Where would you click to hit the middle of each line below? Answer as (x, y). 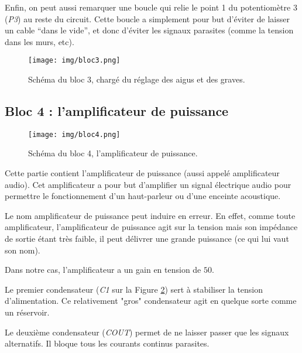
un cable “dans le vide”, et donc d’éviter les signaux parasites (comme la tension (149, 30)
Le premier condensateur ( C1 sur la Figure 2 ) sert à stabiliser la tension (134, 289)
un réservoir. (27, 312)
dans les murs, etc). (40, 41)
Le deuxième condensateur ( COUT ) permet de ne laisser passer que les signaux (147, 332)
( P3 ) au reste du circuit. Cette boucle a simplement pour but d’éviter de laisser (147, 18)
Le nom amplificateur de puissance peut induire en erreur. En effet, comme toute (150, 215)
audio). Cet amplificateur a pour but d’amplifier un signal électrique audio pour (148, 184)
